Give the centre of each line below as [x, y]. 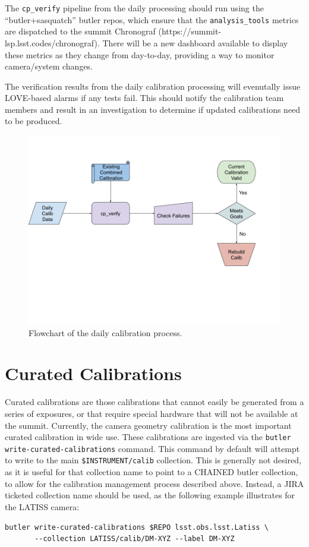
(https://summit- [190, 31]
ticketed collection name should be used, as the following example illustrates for [150, 495]
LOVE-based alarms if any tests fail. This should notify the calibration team [144, 98]
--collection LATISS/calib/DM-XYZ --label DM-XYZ [135, 539]
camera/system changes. [49, 66]
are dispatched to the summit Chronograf [80, 31]
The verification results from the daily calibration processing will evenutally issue [153, 86]
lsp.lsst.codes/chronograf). [52, 42]
